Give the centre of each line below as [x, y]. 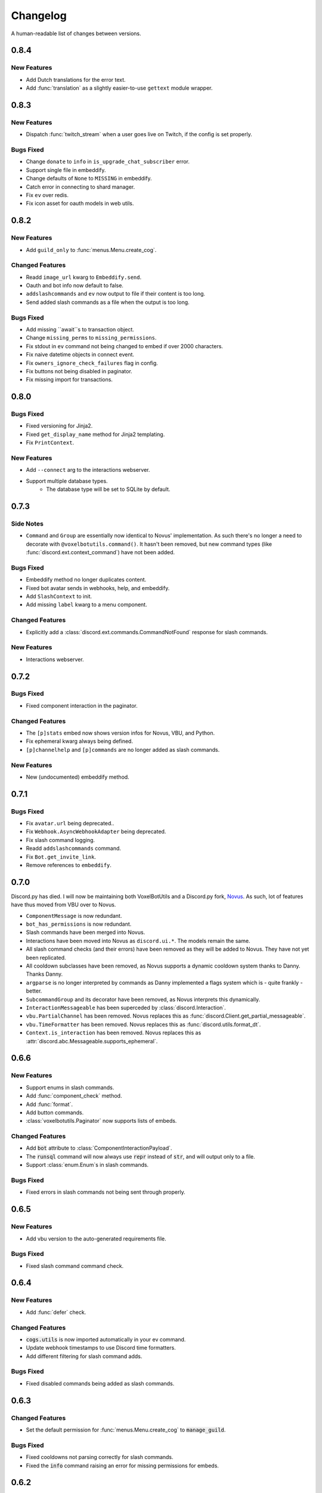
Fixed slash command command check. [75, 1265]
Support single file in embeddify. [66, 170]
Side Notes [27, 524]
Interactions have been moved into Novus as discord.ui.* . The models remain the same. [138, 941]
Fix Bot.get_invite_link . [61, 856]
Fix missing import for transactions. [69, 380]
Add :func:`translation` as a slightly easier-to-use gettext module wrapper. [119, 88]
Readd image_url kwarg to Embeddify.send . [84, 277]
